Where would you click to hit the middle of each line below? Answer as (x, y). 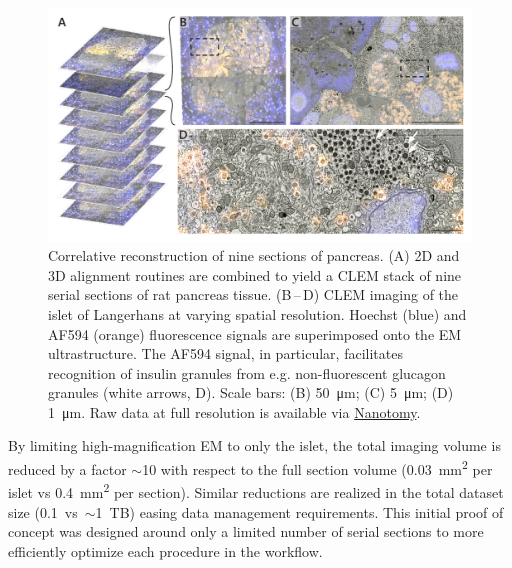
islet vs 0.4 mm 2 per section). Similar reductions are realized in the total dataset (256, 490)
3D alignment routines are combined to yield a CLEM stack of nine (255, 274)
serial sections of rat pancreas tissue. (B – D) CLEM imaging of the (253, 294)
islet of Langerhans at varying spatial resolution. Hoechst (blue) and (257, 313)
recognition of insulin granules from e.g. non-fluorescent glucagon (247, 372)
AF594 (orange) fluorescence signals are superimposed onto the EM (255, 333)
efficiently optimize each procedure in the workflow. (165, 550)
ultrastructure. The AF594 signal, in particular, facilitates (225, 353)
